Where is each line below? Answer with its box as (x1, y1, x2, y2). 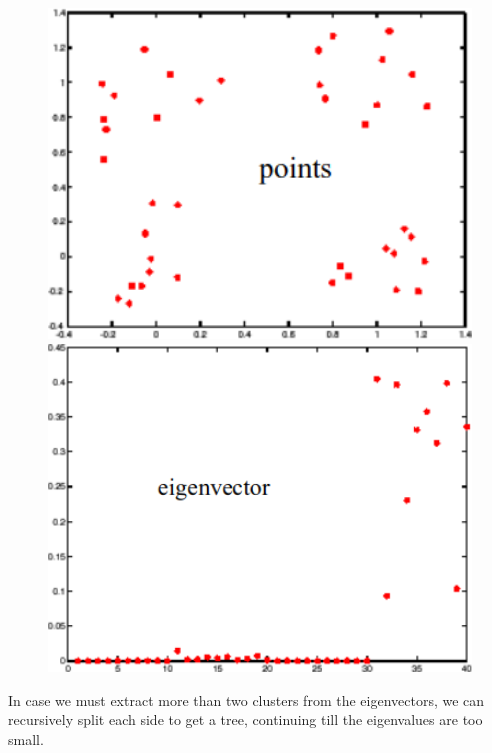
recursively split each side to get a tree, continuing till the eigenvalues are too (8, 709, 483, 730)
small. (8, 729, 44, 750)
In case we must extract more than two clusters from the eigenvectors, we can (8, 689, 485, 710)
